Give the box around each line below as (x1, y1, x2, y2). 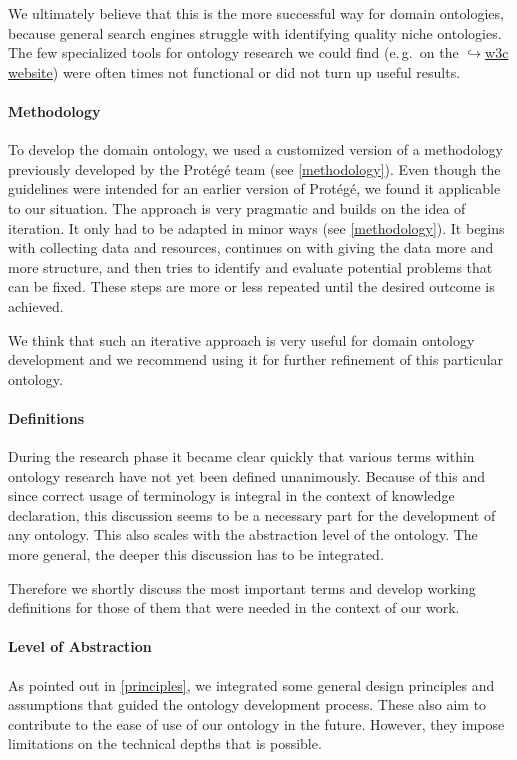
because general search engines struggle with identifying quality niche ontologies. (8, 22, 502, 43)
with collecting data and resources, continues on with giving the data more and (8, 237, 494, 258)
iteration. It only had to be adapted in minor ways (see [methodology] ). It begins (8, 217, 505, 238)
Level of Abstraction (8, 636, 152, 657)
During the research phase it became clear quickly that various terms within (8, 446, 475, 467)
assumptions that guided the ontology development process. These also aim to (8, 694, 487, 715)
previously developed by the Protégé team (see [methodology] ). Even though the (8, 158, 501, 179)
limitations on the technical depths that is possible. (8, 733, 322, 754)
